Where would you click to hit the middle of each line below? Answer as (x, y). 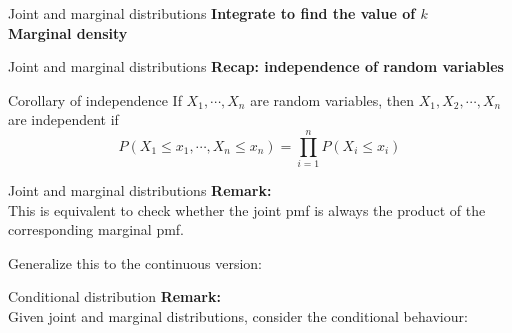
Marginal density (68, 32)
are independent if (63, 119)
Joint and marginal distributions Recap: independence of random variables (256, 66)
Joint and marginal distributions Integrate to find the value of (212, 13)
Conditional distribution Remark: (114, 296)
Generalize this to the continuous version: (135, 262)
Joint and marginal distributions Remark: (140, 190)
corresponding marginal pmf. (96, 229)
